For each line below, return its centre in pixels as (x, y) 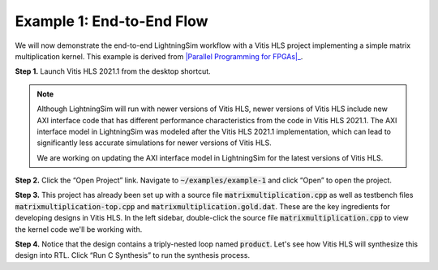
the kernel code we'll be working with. (79, 229)
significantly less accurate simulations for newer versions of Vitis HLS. (154, 143)
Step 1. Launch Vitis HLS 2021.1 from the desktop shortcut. (113, 71)
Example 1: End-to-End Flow (112, 21)
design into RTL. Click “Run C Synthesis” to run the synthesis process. (133, 255)
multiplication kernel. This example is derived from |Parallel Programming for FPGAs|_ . (159, 56)
